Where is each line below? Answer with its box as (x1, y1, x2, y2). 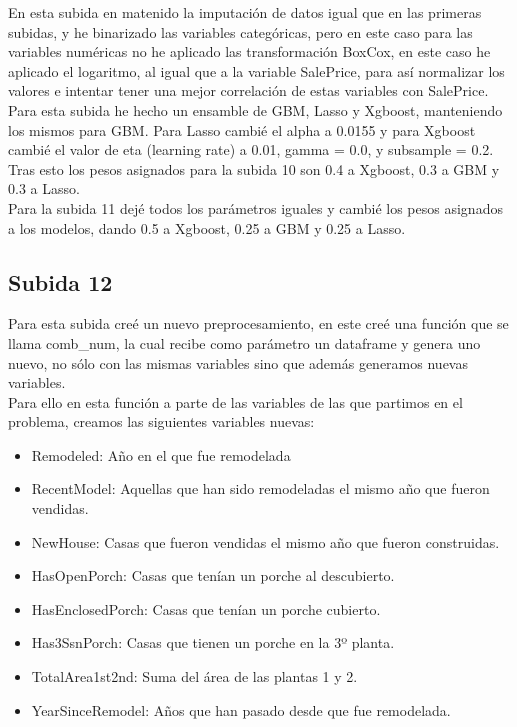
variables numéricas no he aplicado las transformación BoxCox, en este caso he (8, 41, 491, 62)
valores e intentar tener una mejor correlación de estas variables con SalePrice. (8, 80, 489, 101)
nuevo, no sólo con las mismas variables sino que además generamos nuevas (8, 352, 468, 373)
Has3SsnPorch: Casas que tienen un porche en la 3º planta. (31, 632, 395, 653)
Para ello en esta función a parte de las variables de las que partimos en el (8, 391, 463, 412)
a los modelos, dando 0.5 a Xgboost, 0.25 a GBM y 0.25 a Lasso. (8, 217, 406, 238)
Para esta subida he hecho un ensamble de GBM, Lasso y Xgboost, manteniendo (8, 99, 503, 120)
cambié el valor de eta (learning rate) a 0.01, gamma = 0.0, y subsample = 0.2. (8, 139, 494, 160)
